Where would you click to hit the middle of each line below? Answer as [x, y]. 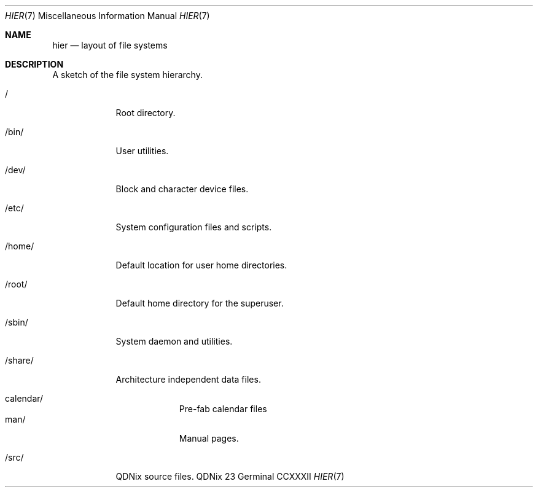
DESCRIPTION [34, 64]
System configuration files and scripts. [194, 227]
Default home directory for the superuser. [200, 303]
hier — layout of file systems [110, 45]
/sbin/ [17, 322]
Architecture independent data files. [188, 379]
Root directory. [146, 113]
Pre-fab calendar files [223, 409]
